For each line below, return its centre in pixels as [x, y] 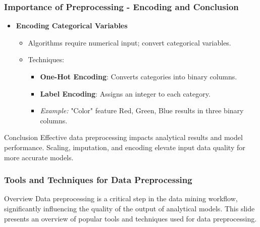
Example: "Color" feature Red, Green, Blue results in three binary [142, 110]
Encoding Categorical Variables [72, 26]
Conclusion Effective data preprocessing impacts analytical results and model [123, 137]
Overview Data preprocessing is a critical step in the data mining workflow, [121, 198]
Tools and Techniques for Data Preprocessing [98, 180]
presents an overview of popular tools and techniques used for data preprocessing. [131, 218]
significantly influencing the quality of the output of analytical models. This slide [129, 208]
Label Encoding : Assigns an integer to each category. [125, 93]
